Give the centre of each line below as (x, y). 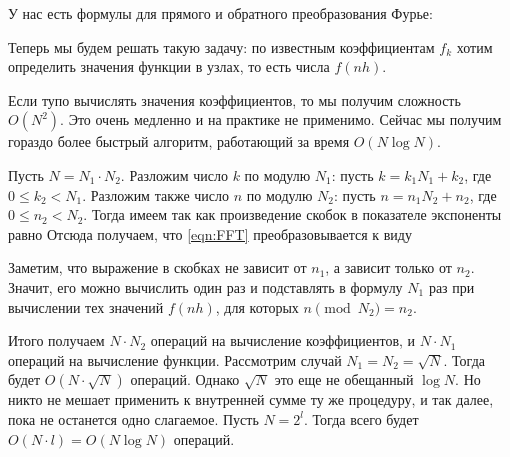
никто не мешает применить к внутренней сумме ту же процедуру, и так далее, (251, 399)
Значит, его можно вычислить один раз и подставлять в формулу (205, 286)
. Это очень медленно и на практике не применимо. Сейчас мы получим (281, 119)
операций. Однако (185, 379)
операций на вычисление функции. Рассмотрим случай (175, 359)
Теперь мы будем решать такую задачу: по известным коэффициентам (221, 46)
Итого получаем (56, 340)
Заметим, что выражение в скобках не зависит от (157, 267)
